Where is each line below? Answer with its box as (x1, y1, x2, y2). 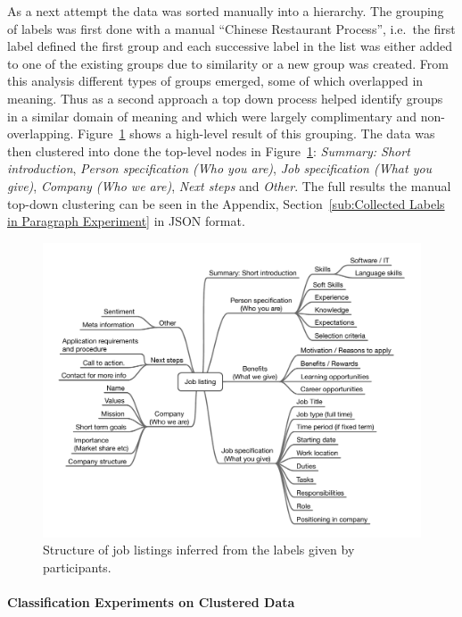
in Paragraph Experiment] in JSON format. (7, 212, 245, 230)
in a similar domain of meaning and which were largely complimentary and (7, 106, 417, 125)
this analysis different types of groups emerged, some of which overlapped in (7, 71, 424, 90)
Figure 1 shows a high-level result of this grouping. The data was (78, 124, 435, 143)
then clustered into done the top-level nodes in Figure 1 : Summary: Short (7, 141, 410, 160)
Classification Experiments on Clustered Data (7, 593, 295, 612)
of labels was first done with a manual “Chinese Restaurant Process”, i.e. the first (7, 19, 456, 38)
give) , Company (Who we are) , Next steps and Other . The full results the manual (7, 176, 451, 195)
